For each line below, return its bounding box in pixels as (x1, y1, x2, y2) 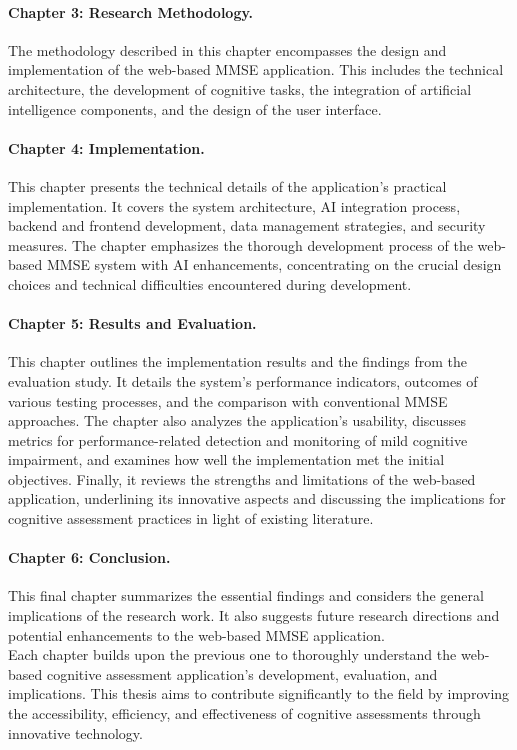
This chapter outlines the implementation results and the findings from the (8, 351, 468, 372)
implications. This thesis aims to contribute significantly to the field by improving (8, 683, 510, 704)
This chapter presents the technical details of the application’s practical (8, 175, 447, 196)
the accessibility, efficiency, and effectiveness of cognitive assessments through (8, 703, 481, 724)
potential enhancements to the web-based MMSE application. (8, 624, 385, 645)
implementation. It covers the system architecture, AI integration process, (8, 195, 461, 216)
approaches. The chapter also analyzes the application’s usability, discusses (8, 410, 467, 431)
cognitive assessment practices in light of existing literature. (8, 508, 374, 529)
